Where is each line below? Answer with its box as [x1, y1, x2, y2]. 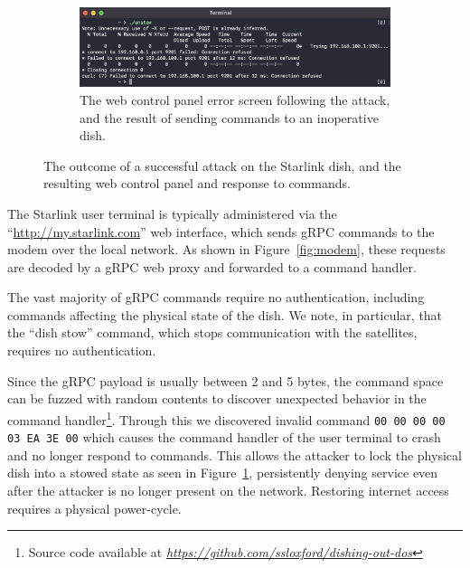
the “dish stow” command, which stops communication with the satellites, [7, 323, 418, 342]
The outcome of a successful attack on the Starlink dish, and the [43, 156, 401, 175]
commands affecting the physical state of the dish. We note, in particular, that [7, 305, 443, 324]
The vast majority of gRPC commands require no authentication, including [7, 288, 425, 307]
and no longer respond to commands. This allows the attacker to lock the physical [7, 445, 462, 464]
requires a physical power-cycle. [7, 498, 182, 517]
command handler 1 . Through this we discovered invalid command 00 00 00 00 [7, 407, 446, 429]
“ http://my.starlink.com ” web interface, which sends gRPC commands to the [7, 222, 435, 241]
